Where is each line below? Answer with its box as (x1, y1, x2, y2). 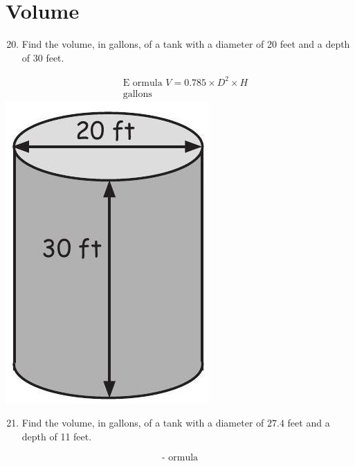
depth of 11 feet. (21, 429, 92, 444)
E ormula (122, 78, 163, 88)
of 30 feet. (21, 50, 64, 64)
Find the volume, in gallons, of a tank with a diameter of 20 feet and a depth (21, 37, 350, 51)
